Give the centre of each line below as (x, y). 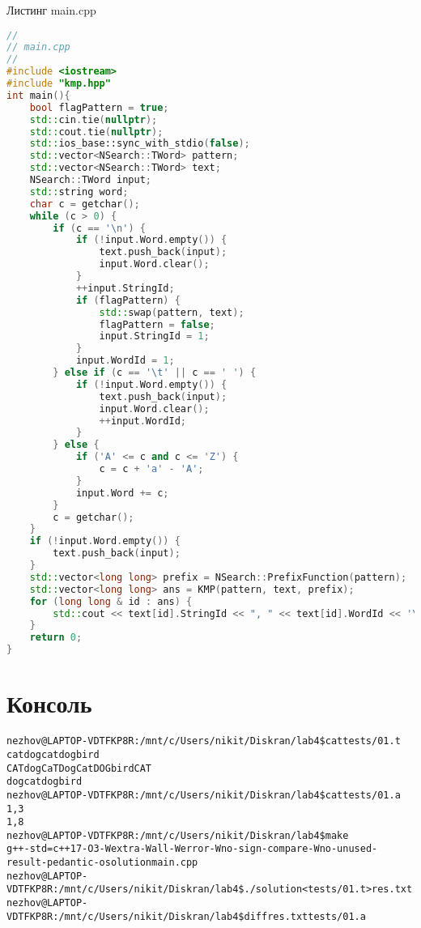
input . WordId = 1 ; (125, 361)
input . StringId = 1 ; (154, 336)
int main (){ (38, 95)
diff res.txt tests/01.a (305, 916)
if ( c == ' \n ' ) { (99, 228)
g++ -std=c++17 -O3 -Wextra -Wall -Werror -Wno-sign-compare (157, 849)
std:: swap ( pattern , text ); (172, 312)
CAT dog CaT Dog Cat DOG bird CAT (79, 768)
